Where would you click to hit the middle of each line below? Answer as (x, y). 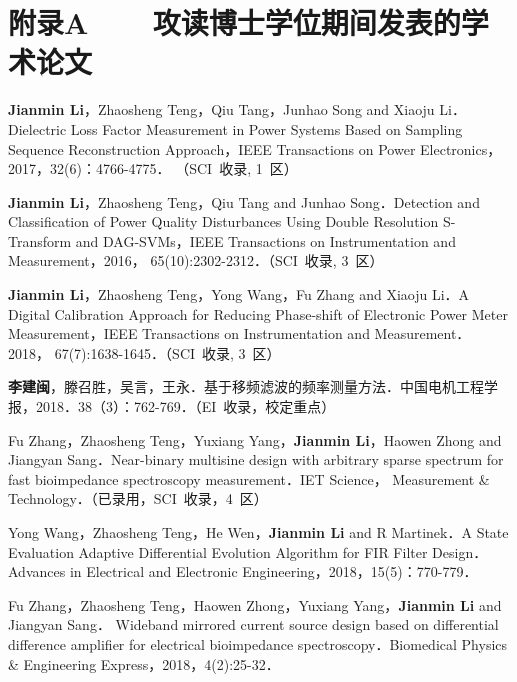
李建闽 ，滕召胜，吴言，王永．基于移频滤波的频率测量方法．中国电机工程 (246, 386)
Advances (37, 571)
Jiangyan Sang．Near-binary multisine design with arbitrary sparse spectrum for (256, 459)
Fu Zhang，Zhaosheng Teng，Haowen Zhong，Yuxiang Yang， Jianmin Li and (255, 604)
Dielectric (37, 128)
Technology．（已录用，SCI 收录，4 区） (138, 498)
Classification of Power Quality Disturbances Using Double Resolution (223, 221)
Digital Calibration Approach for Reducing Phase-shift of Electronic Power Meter (258, 313)
